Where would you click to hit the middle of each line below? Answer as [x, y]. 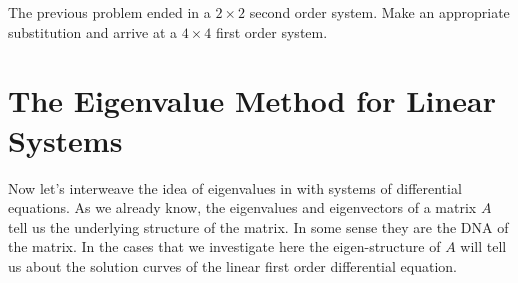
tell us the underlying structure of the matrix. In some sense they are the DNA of [258, 226]
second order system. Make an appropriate [379, 12]
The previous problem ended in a [109, 12]
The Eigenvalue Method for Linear [252, 100]
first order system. [271, 31]
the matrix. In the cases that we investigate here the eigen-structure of [224, 246]
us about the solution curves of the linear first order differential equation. [232, 265]
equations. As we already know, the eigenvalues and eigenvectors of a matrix [242, 207]
